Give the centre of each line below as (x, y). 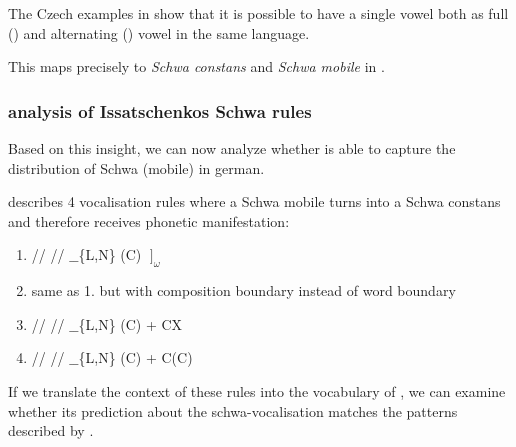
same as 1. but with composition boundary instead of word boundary (243, 290)
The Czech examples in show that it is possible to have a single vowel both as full (258, 13)
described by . (51, 430)
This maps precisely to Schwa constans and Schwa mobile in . (196, 66)
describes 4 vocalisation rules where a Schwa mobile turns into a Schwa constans (254, 201)
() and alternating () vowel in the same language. (159, 32)
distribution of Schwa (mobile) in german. (136, 167)
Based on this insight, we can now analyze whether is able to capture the (232, 148)
